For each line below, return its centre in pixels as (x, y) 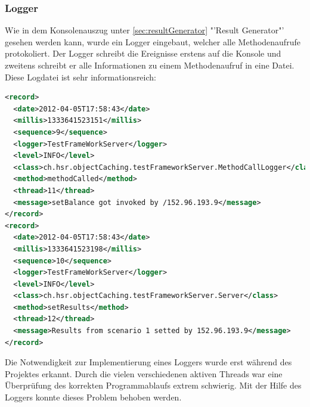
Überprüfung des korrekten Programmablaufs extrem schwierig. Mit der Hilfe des (153, 385)
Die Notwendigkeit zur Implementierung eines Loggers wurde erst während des (148, 362)
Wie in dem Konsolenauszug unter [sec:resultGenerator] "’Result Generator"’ (145, 30)
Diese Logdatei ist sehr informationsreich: (80, 77)
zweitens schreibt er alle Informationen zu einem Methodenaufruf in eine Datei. (150, 65)
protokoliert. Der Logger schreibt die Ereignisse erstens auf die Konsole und (143, 53)
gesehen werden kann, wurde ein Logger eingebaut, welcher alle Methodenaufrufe (153, 41)
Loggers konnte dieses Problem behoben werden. (93, 397)
